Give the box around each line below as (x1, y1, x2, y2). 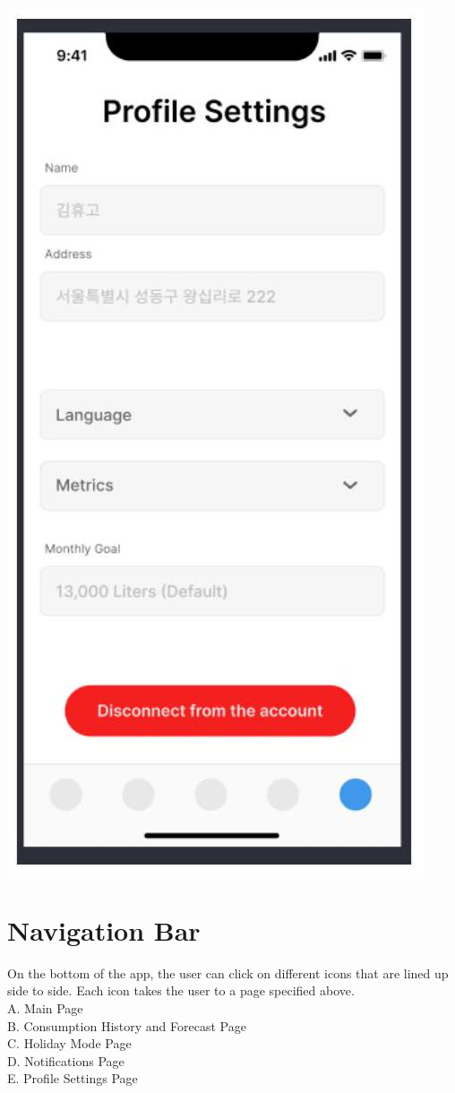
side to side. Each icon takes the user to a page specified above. (7, 981, 355, 1000)
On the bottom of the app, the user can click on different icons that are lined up (7, 963, 449, 982)
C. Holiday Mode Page (7, 1034, 132, 1053)
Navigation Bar (7, 911, 201, 948)
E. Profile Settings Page (7, 1069, 138, 1088)
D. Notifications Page (7, 1051, 124, 1070)
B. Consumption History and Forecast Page (7, 1016, 246, 1035)
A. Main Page (7, 998, 83, 1017)
